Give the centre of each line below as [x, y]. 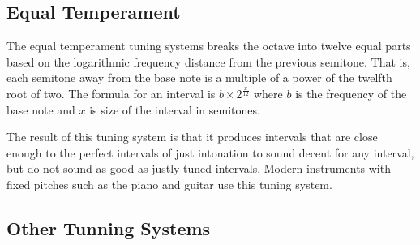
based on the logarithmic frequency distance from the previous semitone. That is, [208, 61]
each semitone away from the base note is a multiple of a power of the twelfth [199, 77]
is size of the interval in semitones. [175, 109]
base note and [41, 109]
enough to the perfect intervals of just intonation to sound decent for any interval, [210, 152]
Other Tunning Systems [109, 228]
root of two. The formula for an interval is [111, 93]
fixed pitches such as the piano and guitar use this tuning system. [169, 184]
